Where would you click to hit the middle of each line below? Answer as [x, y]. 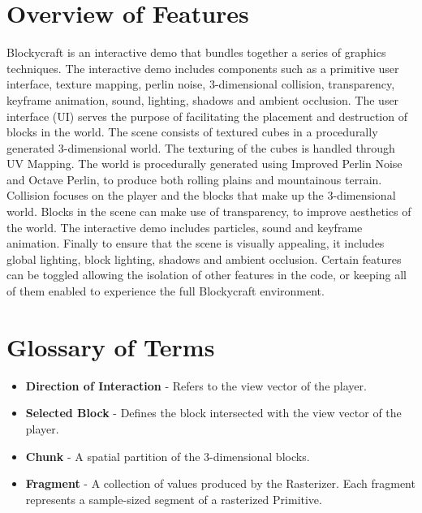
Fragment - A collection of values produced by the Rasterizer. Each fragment [220, 483]
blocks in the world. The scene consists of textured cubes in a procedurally [192, 132]
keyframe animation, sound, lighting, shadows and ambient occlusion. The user [203, 99]
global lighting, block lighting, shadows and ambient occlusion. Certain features [204, 259]
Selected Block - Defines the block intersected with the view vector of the [213, 413]
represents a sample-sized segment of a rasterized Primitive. [174, 499]
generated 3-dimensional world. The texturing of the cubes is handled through [201, 147]
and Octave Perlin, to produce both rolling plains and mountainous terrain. [194, 179]
